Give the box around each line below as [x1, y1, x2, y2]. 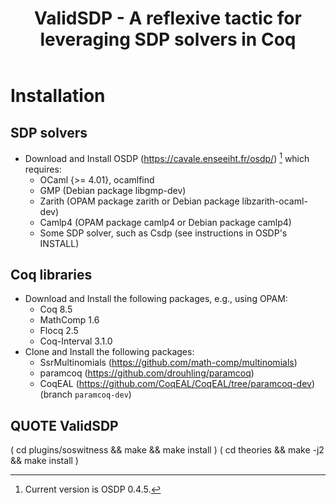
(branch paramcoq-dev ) [39, 388, 132, 401]
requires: [24, 163, 62, 175]
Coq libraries [10, 267, 93, 284]
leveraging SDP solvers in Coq [39, 28, 297, 51]
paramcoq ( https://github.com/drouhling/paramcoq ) [39, 367, 255, 379]
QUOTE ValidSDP [10, 417, 119, 434]
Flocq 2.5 [39, 325, 79, 337]
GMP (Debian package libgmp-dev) [39, 184, 187, 196]
